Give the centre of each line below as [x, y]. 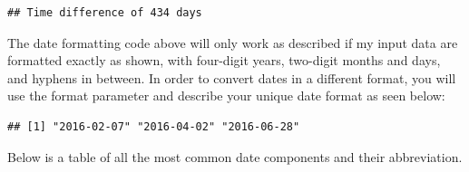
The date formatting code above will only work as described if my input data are [233, 42]
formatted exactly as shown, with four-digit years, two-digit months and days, [224, 60]
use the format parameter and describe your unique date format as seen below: [226, 96]
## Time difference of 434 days [105, 13]
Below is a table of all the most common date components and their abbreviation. [235, 156]
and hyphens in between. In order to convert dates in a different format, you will [232, 77]
